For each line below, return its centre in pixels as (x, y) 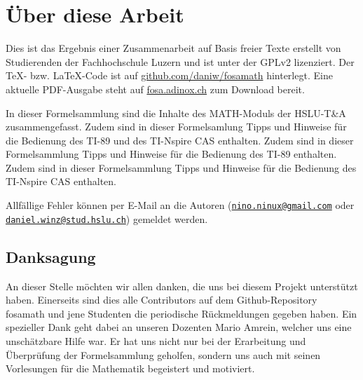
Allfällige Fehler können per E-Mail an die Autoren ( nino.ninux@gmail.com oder (180, 205)
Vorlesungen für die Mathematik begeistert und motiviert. (130, 368)
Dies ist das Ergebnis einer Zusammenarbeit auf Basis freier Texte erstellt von (173, 48)
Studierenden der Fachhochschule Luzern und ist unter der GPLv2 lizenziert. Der (180, 61)
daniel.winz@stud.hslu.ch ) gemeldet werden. (107, 218)
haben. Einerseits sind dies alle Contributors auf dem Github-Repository (162, 300)
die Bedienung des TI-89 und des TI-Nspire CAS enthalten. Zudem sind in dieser (180, 140)
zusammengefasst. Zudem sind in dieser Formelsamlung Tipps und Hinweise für (176, 127)
